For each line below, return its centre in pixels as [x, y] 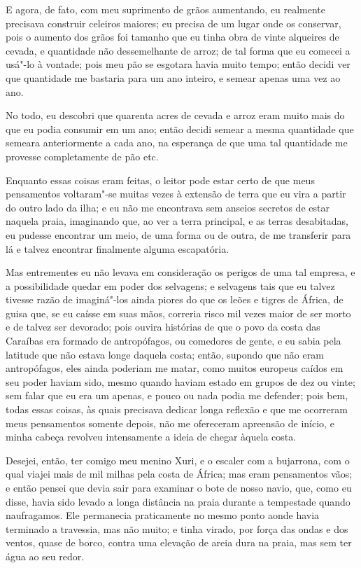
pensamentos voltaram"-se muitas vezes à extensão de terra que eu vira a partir [176, 194]
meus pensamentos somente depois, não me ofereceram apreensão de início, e [170, 423]
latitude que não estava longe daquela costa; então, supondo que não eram [165, 354]
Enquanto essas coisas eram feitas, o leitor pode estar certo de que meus [160, 180]
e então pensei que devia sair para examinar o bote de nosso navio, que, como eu [179, 487]
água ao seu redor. [45, 556]
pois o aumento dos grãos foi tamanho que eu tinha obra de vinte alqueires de [172, 37]
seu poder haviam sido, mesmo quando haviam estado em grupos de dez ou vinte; [180, 381]
